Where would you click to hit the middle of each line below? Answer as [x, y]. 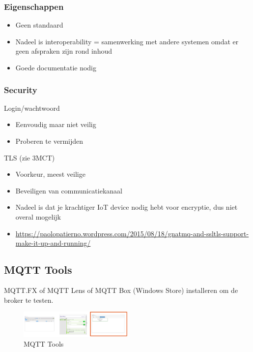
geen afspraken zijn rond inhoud [64, 51]
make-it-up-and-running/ [53, 243]
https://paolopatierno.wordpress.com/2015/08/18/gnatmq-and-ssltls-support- [132, 233]
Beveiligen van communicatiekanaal [69, 190]
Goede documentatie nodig [56, 67]
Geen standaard [39, 25]
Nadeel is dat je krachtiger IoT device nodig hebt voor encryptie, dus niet [126, 207]
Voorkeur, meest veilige [50, 174]
